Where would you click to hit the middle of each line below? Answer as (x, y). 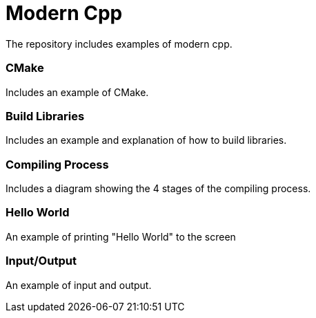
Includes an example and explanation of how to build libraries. (146, 140)
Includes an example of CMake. (77, 92)
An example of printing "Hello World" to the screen (121, 236)
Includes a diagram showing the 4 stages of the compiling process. (158, 188)
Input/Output (41, 261)
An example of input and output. (79, 285)
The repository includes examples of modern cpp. (119, 44)
